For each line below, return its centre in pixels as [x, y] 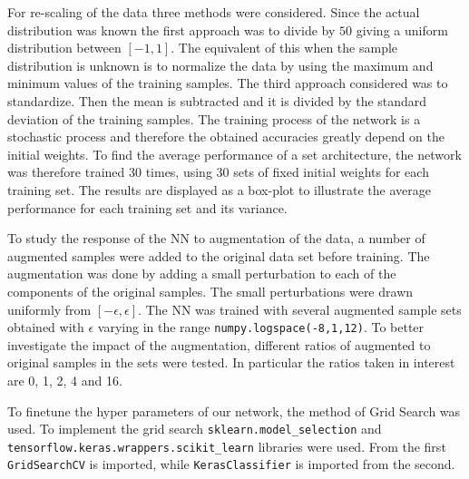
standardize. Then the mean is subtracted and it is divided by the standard [217, 100]
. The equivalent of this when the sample [284, 48]
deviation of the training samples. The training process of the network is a [214, 118]
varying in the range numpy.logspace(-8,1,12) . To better [261, 327]
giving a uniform [402, 29]
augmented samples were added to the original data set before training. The [219, 255]
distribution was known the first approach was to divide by [171, 29]
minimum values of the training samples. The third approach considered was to [228, 83]
